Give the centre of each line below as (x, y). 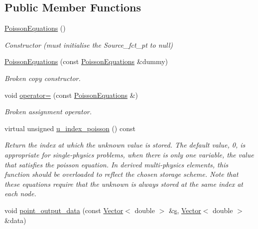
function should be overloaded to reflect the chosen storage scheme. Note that (122, 174)
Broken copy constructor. (43, 78)
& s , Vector (185, 210)
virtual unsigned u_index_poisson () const (70, 128)
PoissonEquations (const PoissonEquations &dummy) (86, 61)
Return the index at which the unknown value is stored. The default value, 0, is (125, 145)
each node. (20, 193)
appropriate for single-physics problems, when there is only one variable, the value (129, 154)
